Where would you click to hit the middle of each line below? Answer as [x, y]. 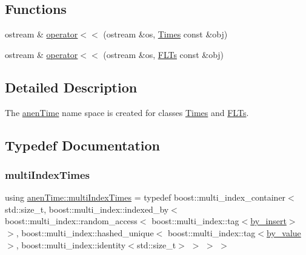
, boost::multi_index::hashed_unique [85, 232]
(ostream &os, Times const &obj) [165, 34]
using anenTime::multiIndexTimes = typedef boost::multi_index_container [145, 197]
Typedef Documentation [82, 145]
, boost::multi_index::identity [71, 244]
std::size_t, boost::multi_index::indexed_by [87, 209]
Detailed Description [71, 87]
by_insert [268, 221]
